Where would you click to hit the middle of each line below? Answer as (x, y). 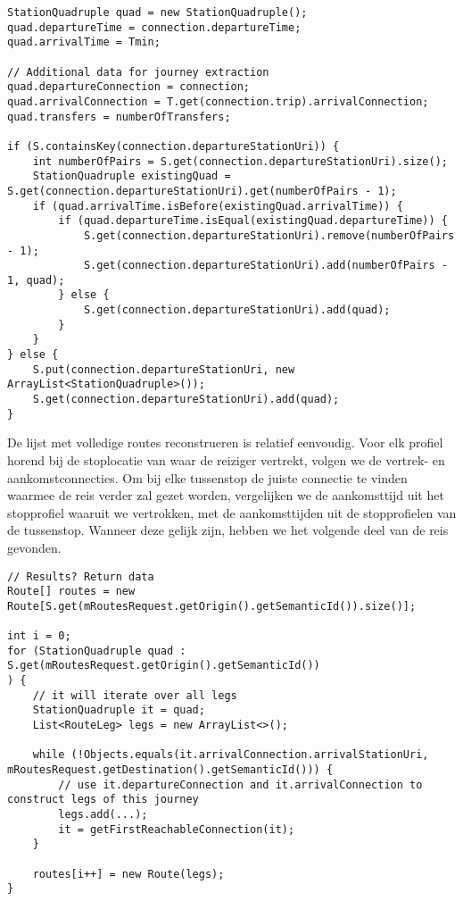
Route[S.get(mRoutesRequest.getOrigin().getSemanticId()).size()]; (212, 606)
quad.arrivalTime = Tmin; (84, 42)
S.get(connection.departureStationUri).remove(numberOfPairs (269, 235)
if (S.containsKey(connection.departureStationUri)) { (174, 146)
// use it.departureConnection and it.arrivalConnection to (240, 784)
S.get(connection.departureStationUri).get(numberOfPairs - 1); (202, 191)
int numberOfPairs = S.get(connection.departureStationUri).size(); (240, 161)
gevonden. (34, 547)
